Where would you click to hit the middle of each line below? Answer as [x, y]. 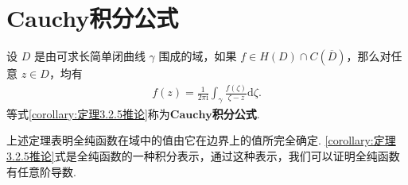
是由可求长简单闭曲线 [89, 56]
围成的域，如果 [198, 56]
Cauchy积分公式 [93, 18]
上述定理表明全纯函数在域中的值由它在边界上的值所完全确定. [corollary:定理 [201, 140]
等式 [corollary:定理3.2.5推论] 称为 [88, 113]
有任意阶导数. [41, 171]
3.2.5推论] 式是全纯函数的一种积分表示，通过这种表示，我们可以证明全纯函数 [203, 156]
